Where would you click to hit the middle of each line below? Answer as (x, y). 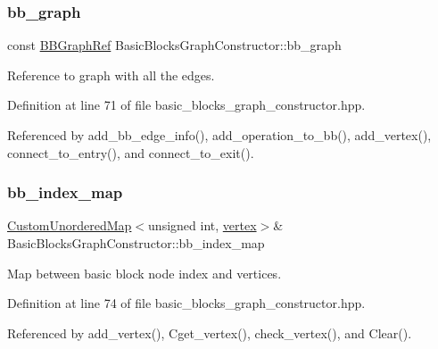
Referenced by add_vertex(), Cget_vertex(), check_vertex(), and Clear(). (210, 332)
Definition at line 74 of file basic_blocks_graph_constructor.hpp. (186, 303)
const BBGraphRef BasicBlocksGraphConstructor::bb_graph (174, 45)
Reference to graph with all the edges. (111, 75)
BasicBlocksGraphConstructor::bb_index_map (136, 243)
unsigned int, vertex (202, 225)
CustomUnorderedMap (70, 225)
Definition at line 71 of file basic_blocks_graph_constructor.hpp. (186, 105)
